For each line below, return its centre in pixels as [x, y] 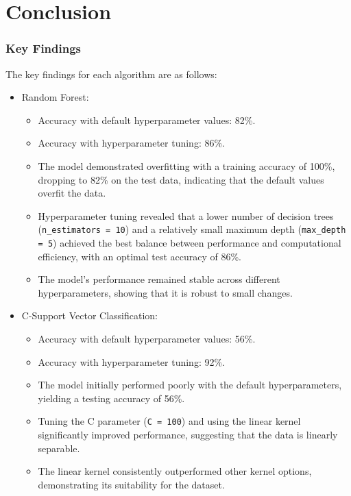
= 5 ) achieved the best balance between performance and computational [190, 243]
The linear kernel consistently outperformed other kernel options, [175, 471]
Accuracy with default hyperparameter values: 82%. [147, 120]
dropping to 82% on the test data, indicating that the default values [181, 179]
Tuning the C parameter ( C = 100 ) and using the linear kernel [169, 421]
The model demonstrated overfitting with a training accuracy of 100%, [186, 165]
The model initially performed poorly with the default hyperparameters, [190, 385]
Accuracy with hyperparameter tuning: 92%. [131, 361]
